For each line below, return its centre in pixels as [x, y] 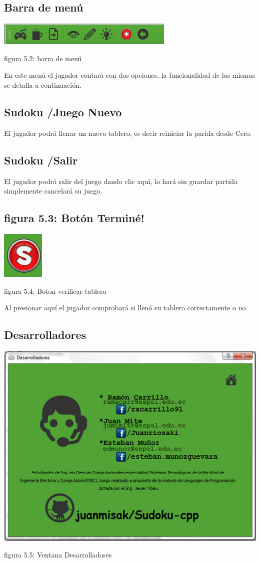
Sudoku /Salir [41, 160]
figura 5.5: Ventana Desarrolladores [58, 555]
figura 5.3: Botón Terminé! [74, 218]
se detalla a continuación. [43, 84]
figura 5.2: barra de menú [43, 58]
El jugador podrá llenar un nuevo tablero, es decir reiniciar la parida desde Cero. [128, 133]
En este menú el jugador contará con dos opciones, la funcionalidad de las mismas [129, 75]
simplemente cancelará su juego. [53, 191]
